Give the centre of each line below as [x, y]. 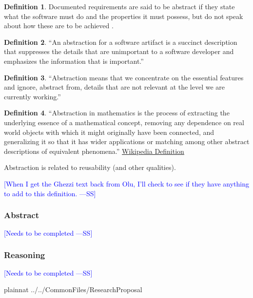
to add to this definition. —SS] [50, 193]
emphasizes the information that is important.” [74, 61]
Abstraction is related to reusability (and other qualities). [90, 167]
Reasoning [25, 254]
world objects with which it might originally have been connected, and [109, 132]
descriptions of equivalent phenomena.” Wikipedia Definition [94, 151]
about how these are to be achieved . [59, 26]
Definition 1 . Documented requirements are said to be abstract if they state [119, 6]
